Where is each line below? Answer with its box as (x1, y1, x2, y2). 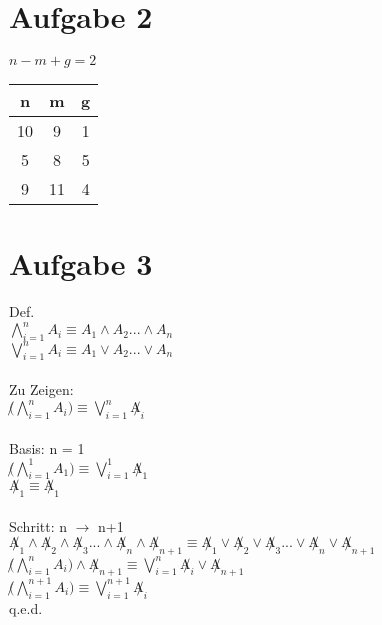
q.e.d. (9, 597, 43, 618)
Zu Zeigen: (9, 379, 74, 400)
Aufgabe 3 (9, 243, 153, 284)
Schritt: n (9, 515, 68, 536)
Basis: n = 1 (9, 437, 85, 458)
